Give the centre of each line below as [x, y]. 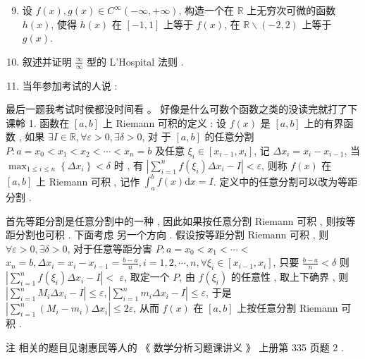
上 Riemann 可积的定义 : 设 [165, 122]
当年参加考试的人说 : [70, 85]
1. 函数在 [49, 122]
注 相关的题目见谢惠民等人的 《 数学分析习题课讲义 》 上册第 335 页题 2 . [175, 347]
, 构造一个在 [206, 10]
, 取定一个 [147, 277]
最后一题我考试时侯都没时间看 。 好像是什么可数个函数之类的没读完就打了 [177, 109]
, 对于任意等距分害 [110, 248]
